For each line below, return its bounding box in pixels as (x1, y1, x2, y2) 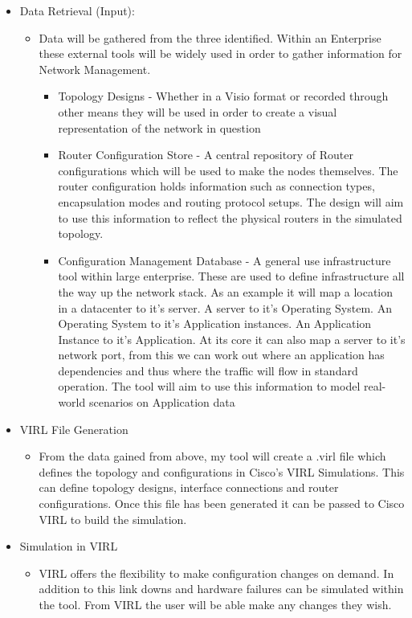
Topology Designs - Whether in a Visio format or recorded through (58, 88, 389, 104)
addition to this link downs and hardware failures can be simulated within (39, 580, 404, 597)
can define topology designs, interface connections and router (39, 479, 339, 496)
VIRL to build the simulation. (39, 510, 187, 527)
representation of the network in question (58, 119, 261, 136)
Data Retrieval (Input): (19, 2, 135, 18)
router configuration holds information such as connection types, (58, 178, 375, 194)
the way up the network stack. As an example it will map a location (58, 283, 394, 300)
